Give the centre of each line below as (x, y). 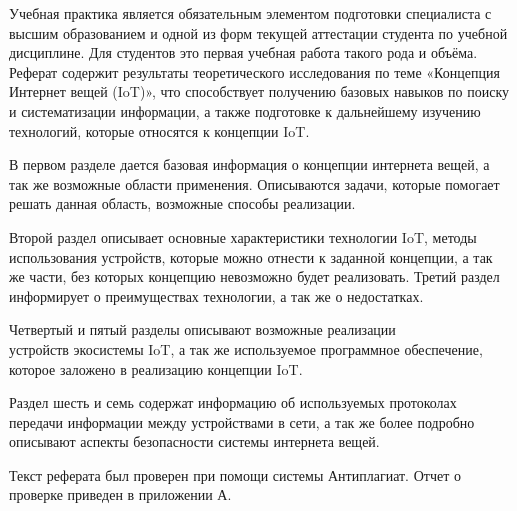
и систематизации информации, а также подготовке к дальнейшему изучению (245, 110)
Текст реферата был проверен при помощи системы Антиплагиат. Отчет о (235, 474)
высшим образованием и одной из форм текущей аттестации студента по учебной (258, 32)
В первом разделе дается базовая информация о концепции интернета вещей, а (249, 164)
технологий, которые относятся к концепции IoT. (159, 130)
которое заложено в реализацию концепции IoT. (156, 368)
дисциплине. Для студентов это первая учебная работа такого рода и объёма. (243, 52)
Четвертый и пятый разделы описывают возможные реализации (202, 329)
